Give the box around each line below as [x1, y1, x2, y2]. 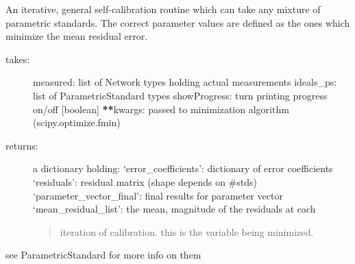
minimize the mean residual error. [5, 29, 148, 43]
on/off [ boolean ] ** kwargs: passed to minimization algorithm [33, 101, 289, 116]
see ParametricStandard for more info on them [5, 248, 201, 262]
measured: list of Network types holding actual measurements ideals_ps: [33, 75, 337, 89]
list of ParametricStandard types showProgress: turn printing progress [33, 88, 328, 102]
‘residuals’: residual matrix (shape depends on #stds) [33, 174, 257, 189]
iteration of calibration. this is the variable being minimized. [60, 224, 314, 239]
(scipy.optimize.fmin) [33, 115, 121, 130]
